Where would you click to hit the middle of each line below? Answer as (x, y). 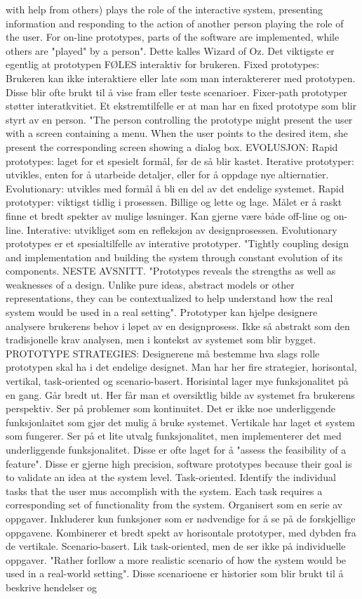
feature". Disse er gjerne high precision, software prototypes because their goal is (179, 463)
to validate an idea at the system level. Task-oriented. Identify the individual (171, 477)
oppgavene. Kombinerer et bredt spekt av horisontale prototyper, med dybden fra (181, 532)
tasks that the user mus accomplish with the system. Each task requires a (164, 491)
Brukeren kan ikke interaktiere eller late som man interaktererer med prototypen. (181, 78)
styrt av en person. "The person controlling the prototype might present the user (179, 119)
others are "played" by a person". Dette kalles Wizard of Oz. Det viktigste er (170, 50)
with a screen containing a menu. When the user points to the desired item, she (177, 133)
